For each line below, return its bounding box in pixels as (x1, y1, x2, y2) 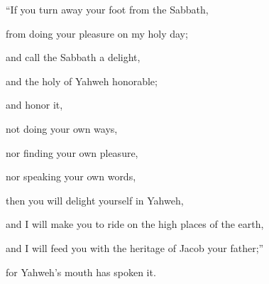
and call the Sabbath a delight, (6, 50, 141, 65)
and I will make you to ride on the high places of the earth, (6, 217, 264, 231)
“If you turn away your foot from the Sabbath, (6, 2, 209, 16)
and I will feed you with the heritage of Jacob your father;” (6, 240, 264, 255)
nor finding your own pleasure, (6, 145, 138, 160)
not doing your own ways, (6, 121, 118, 136)
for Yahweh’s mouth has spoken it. (6, 264, 156, 279)
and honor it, (6, 97, 63, 112)
